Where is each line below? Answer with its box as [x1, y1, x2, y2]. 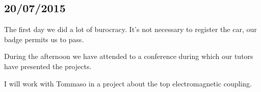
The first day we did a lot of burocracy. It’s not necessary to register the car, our [4, 24, 257, 35]
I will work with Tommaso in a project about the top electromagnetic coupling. [4, 78, 252, 88]
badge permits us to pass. [4, 34, 84, 44]
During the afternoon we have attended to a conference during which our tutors [4, 51, 253, 62]
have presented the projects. [4, 60, 92, 71]
